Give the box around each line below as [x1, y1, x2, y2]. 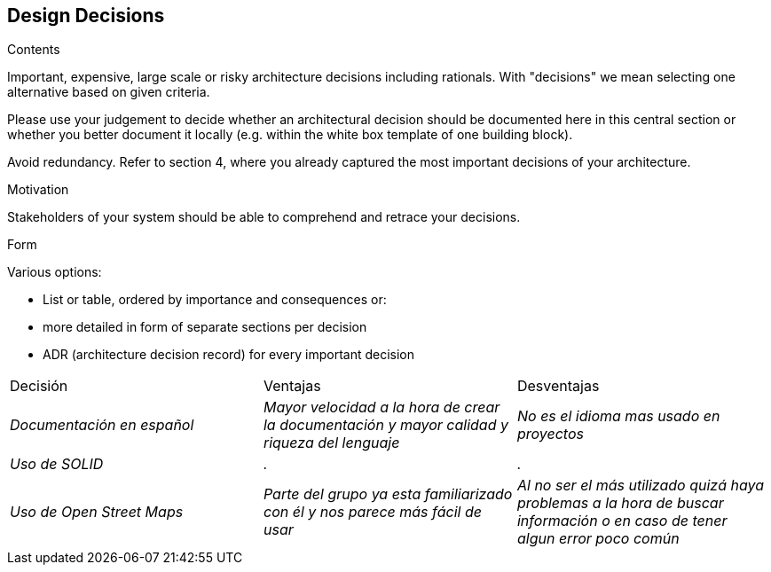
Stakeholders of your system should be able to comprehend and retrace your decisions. [7, 209, 521, 225]
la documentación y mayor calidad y [263, 416, 508, 435]
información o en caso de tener [516, 512, 728, 530]
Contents [7, 42, 60, 58]
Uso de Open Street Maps [10, 503, 184, 521]
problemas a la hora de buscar [516, 494, 724, 513]
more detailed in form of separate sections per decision [43, 319, 367, 335]
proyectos [516, 425, 584, 443]
